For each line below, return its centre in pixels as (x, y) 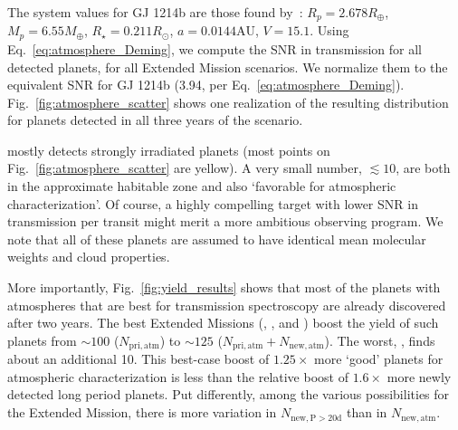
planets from (42, 340)
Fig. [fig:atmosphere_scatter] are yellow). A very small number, (185, 168)
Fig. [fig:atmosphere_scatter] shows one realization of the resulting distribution (228, 102)
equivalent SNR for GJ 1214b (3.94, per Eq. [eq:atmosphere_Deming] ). (206, 85)
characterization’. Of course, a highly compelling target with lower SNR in (213, 203)
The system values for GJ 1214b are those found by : (155, 12)
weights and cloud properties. (89, 257)
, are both (423, 168)
